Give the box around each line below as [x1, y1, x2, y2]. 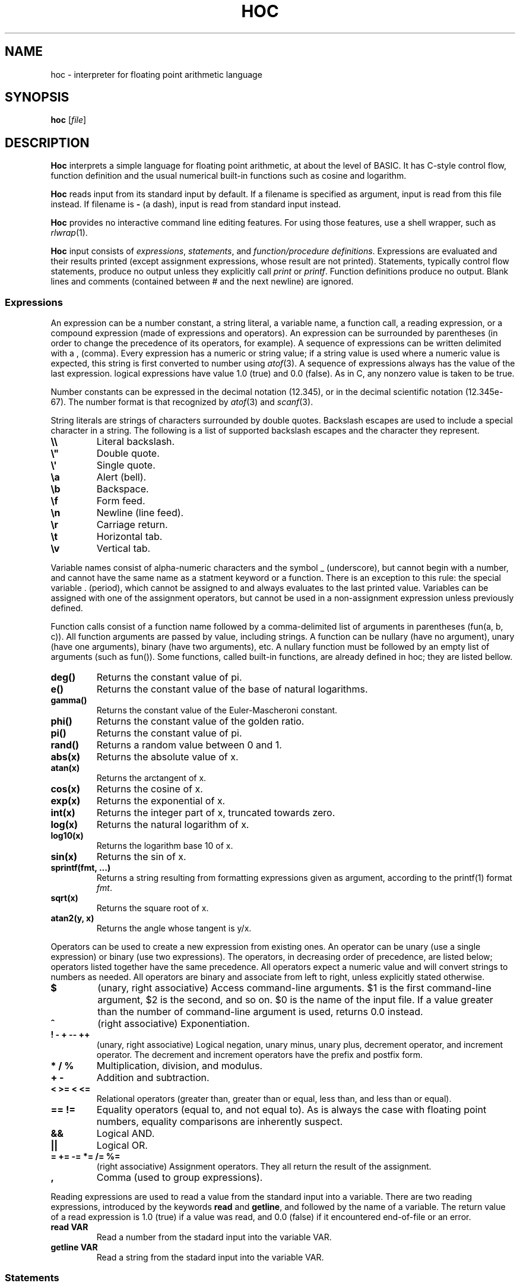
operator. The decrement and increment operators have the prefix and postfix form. [96, 1050, 423, 1060]
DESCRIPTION [5, 135, 90, 150]
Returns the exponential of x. [96, 795, 226, 807]
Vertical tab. [96, 542, 151, 555]
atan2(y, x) [50, 913, 94, 924]
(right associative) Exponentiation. [97, 1018, 250, 1030]
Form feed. [96, 495, 145, 507]
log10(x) [50, 830, 84, 841]
